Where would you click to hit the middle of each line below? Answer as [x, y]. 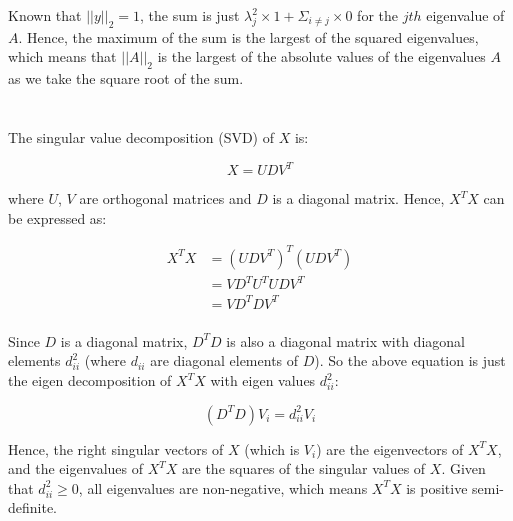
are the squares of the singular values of [304, 468]
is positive [437, 487]
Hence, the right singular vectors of [116, 448]
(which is [272, 448]
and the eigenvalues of [76, 468]
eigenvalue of [465, 15]
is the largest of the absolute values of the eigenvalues [321, 56]
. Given [463, 468]
